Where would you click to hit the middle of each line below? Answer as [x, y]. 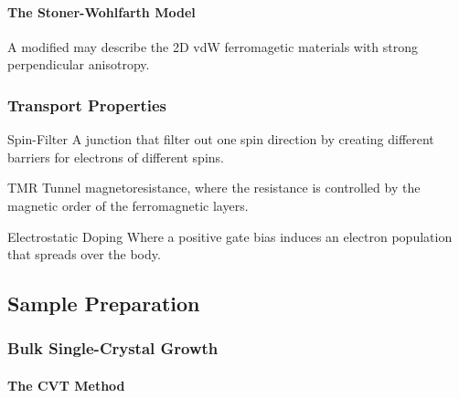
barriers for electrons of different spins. [116, 157]
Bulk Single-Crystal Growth [113, 348]
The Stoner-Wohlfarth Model [101, 11]
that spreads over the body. [84, 254]
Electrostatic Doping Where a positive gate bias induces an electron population [230, 236]
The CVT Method [66, 385]
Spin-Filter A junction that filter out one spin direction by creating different [221, 139]
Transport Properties [87, 105]
